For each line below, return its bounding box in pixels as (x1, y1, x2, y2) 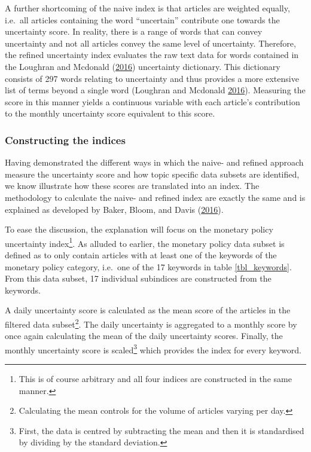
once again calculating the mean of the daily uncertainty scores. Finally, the (5, 329, 283, 342)
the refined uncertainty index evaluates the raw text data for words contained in (5, 48, 299, 61)
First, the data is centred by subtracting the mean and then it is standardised (19, 424, 304, 436)
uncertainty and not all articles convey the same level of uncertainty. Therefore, (5, 36, 296, 49)
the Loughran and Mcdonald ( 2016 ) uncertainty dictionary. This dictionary (5, 60, 280, 72)
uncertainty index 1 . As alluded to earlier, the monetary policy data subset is (5, 235, 285, 249)
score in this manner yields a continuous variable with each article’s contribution (5, 95, 300, 108)
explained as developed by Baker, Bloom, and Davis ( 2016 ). (5, 203, 224, 215)
